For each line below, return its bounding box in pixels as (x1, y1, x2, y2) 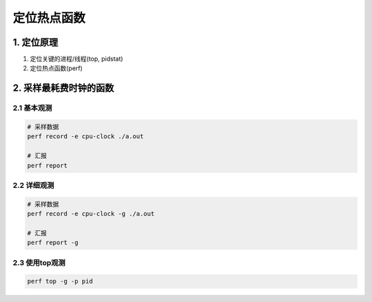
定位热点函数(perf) (30, 64, 83, 72)
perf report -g (27, 239, 79, 247)
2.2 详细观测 (12, 180, 54, 190)
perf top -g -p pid (27, 277, 93, 285)
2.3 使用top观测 (12, 258, 65, 268)
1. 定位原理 (12, 36, 59, 48)
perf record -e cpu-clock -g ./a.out (27, 210, 155, 218)
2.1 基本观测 (12, 103, 52, 113)
